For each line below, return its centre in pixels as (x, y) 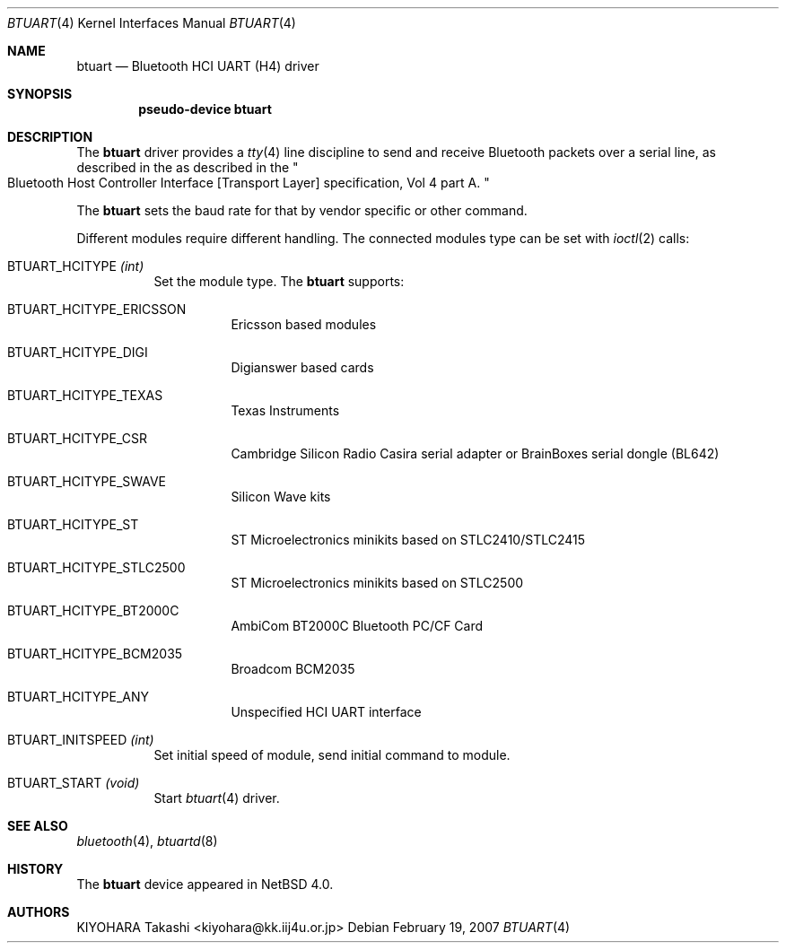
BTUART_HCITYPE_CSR (77, 438)
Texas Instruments (285, 410)
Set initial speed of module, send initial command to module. (332, 755)
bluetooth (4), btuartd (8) (147, 841)
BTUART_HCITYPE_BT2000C (93, 610)
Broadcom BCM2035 (293, 669)
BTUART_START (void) (74, 783)
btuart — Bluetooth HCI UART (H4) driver (198, 66)
